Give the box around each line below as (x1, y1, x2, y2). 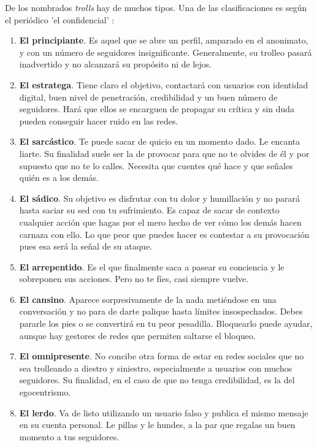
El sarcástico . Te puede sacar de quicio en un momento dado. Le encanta (19, 135, 300, 148)
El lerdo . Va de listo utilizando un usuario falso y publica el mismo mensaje (19, 406, 308, 419)
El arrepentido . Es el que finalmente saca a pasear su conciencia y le (19, 260, 285, 273)
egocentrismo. (19, 386, 71, 399)
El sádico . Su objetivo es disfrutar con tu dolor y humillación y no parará (19, 191, 300, 204)
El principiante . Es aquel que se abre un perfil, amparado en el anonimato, (19, 34, 308, 47)
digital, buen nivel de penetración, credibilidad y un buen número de (19, 90, 278, 103)
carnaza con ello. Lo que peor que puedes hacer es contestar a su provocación (19, 227, 310, 240)
